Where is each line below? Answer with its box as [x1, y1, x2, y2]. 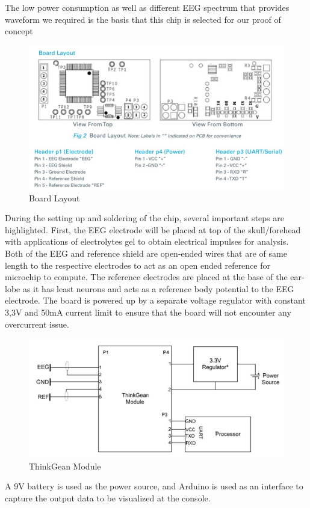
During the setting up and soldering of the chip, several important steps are [5, 212, 284, 224]
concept [5, 25, 33, 37]
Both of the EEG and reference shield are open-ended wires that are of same [5, 246, 287, 259]
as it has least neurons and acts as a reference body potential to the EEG [22, 282, 294, 295]
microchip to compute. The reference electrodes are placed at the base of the [5, 271, 288, 283]
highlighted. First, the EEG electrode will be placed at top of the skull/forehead [5, 223, 301, 236]
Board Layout [29, 191, 80, 204]
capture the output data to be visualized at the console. [5, 491, 211, 504]
